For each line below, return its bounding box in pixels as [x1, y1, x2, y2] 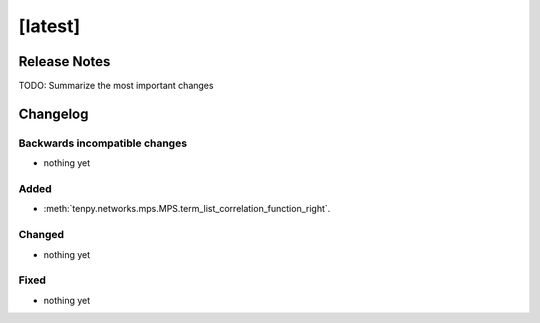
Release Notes [18, 53, 111, 70]
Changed [18, 228, 65, 242]
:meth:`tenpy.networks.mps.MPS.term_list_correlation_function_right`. [43, 203, 331, 215]
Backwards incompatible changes [18, 136, 188, 150]
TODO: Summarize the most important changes [18, 80, 214, 92]
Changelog [18, 105, 89, 122]
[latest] [18, 15, 81, 37]
